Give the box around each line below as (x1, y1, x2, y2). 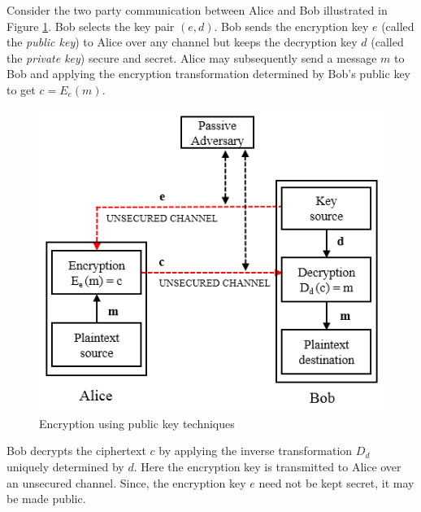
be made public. (7, 490, 86, 507)
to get (7, 81, 36, 98)
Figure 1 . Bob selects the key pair (7, 17, 175, 34)
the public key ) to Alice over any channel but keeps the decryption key (7, 33, 358, 50)
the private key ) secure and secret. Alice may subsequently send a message (7, 49, 377, 66)
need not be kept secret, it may (258, 474, 414, 491)
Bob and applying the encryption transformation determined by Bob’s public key (7, 65, 410, 82)
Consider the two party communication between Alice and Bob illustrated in (7, 2, 388, 18)
